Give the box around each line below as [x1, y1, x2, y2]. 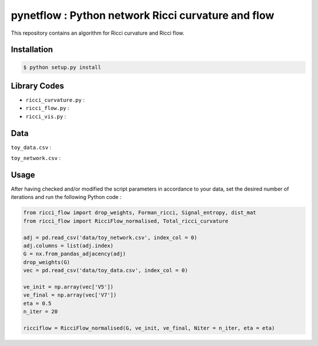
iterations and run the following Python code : [11, 194, 122, 201]
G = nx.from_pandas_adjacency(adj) [23, 251, 126, 257]
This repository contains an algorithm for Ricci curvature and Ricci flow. [11, 29, 185, 36]
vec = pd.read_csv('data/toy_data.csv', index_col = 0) [23, 267, 188, 274]
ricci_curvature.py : [25, 97, 85, 104]
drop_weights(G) [23, 259, 71, 265]
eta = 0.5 [23, 300, 52, 307]
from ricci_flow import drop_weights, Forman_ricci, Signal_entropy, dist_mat [23, 209, 256, 216]
